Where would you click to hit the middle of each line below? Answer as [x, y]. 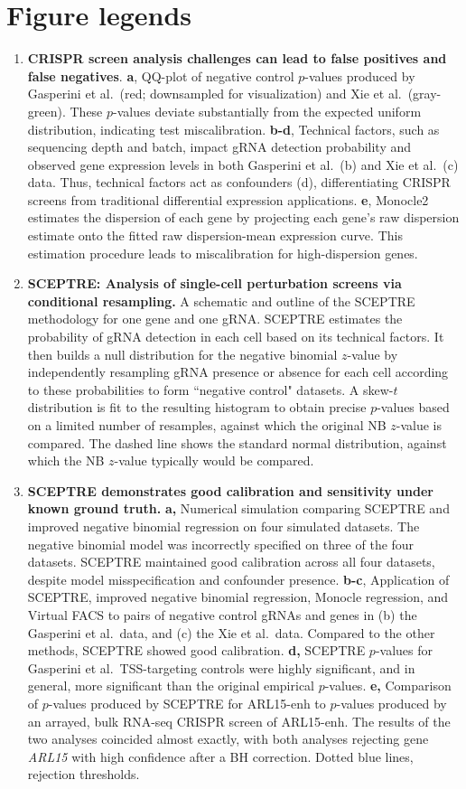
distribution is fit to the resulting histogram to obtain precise [197, 407]
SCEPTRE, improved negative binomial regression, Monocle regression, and [238, 597]
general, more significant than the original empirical [171, 686]
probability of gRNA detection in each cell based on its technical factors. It [236, 337]
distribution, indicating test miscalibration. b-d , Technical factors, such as [233, 129]
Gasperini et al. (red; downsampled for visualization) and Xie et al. [214, 94]
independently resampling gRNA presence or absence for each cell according [238, 372]
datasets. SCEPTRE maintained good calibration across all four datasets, [231, 562]
